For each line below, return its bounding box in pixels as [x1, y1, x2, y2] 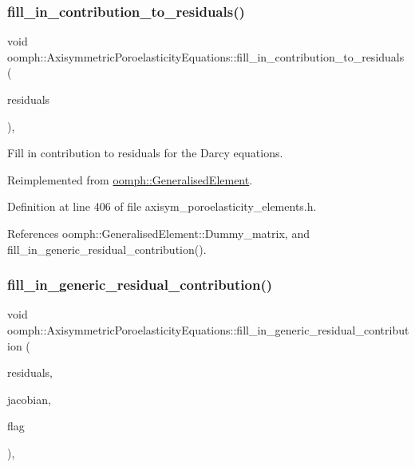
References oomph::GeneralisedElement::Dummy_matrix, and [7, 224, 310, 241]
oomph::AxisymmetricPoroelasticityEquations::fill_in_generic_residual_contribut [7, 321, 409, 338]
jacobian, [7, 390, 51, 407]
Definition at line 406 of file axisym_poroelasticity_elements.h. [7, 198, 317, 215]
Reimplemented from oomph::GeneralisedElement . [7, 171, 253, 188]
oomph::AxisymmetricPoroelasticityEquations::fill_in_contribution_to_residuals [7, 48, 405, 65]
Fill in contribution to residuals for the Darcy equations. [7, 144, 283, 161]
